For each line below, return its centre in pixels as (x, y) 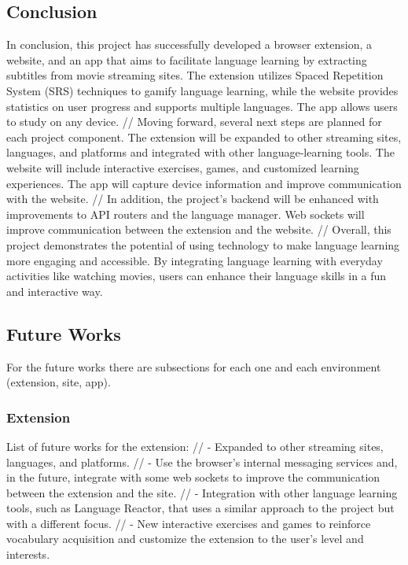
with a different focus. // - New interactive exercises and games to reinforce (189, 523)
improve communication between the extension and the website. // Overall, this (199, 229)
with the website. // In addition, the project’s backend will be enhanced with (193, 199)
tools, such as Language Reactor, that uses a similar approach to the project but (200, 508)
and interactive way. (55, 291)
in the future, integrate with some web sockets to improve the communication (193, 477)
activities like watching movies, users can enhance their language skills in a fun (197, 276)
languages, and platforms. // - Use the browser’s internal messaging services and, (202, 462)
